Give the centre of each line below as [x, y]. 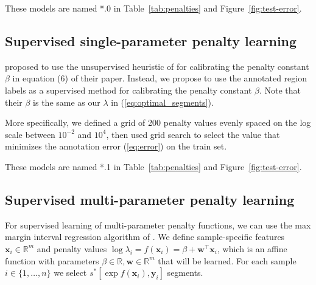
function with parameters [52, 260]
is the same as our [67, 102]
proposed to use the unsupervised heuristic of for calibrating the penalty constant [157, 66]
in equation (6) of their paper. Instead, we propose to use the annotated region [160, 78]
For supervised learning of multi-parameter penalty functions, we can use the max [158, 225]
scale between [30, 134]
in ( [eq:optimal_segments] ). [162, 102]
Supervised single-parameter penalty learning [151, 40]
